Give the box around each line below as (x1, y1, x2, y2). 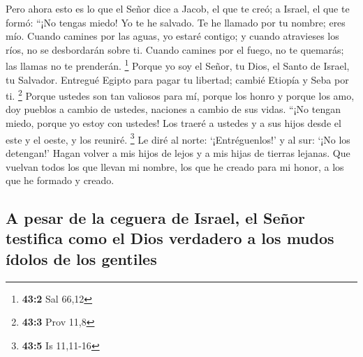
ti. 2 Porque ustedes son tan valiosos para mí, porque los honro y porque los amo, (6, 86, 355, 102)
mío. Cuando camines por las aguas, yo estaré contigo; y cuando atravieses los (6, 29, 339, 43)
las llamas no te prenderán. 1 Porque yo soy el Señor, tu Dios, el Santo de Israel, (6, 56, 350, 73)
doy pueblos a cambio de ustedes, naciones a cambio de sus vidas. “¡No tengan (6, 102, 341, 116)
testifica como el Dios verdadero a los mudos (6, 227, 334, 249)
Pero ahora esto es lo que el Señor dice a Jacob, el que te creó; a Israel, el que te (6, 1, 350, 15)
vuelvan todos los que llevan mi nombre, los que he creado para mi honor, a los (6, 159, 344, 174)
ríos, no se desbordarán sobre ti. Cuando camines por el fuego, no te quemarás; (6, 42, 344, 56)
